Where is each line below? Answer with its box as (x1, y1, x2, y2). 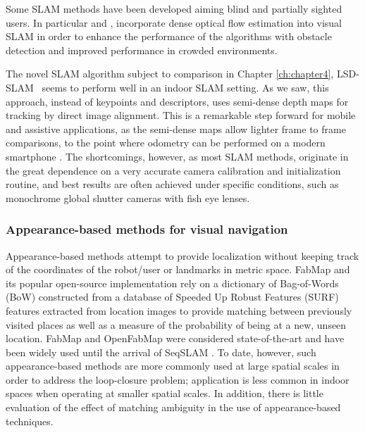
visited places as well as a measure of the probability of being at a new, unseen (6, 317, 347, 332)
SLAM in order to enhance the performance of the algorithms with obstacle (6, 29, 332, 44)
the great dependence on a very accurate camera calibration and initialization (6, 163, 341, 177)
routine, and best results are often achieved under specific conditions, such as (6, 177, 339, 192)
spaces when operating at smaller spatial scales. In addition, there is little (6, 386, 323, 401)
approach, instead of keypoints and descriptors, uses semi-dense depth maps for (6, 94, 349, 108)
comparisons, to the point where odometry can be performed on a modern (6, 135, 326, 150)
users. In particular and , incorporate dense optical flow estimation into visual (6, 15, 342, 30)
